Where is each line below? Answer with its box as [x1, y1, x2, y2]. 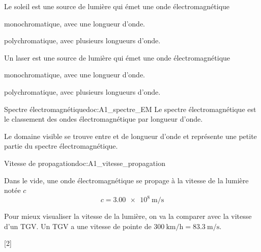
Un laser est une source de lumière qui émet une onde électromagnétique [4, 52, 230, 63]
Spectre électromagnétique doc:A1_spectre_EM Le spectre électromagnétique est [4, 103, 256, 114]
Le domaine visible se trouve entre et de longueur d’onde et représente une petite [4, 130, 257, 141]
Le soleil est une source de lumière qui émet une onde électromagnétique [4, 1, 230, 11]
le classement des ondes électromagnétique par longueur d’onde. [4, 114, 203, 124]
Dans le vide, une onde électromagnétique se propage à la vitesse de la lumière [4, 175, 249, 185]
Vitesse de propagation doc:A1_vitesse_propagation [4, 157, 165, 168]
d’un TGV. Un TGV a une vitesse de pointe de [4, 220, 152, 231]
